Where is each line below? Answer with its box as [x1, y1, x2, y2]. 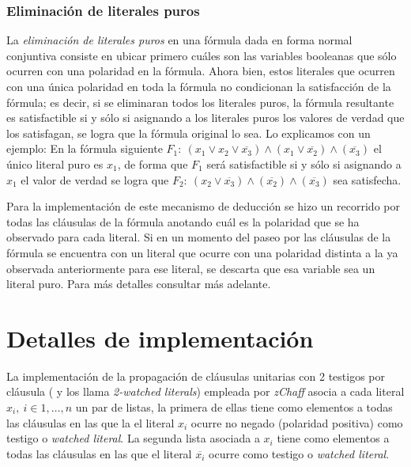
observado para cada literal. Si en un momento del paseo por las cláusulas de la [6, 229, 391, 245]
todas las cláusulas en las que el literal [6, 445, 192, 461]
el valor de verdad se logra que [21, 171, 169, 188]
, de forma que [117, 155, 188, 172]
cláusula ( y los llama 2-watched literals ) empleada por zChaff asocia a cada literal [6, 383, 405, 400]
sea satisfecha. [333, 171, 402, 188]
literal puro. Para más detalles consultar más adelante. [6, 275, 271, 292]
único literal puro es [6, 155, 104, 172]
